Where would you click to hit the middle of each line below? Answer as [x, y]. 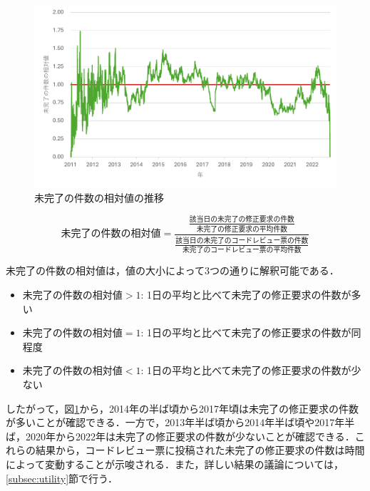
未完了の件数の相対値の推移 [99, 197]
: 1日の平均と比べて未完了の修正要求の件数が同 [251, 332]
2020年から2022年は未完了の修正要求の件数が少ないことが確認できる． [190, 436]
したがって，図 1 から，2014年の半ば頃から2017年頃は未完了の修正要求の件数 [182, 408]
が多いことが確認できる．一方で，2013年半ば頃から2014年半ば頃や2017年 [175, 422]
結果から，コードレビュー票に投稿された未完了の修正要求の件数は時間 [200, 450]
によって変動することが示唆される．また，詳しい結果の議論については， [175, 464]
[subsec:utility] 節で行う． [62, 478]
